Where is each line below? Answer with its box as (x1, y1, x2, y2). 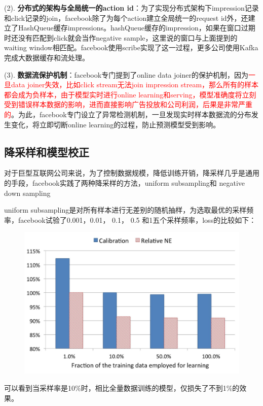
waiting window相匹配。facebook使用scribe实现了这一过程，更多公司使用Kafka (4, 42, 258, 53)
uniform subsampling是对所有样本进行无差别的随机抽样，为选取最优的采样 (4, 205, 247, 215)
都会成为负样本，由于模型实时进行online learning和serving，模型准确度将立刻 (4, 89, 256, 99)
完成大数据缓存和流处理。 (4, 52, 89, 62)
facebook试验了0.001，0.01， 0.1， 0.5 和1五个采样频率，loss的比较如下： (18, 214, 256, 225)
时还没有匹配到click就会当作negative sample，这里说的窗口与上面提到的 (4, 32, 238, 43)
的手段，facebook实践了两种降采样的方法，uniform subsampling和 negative (4, 177, 245, 188)
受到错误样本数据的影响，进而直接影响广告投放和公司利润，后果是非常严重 (4, 99, 252, 110)
